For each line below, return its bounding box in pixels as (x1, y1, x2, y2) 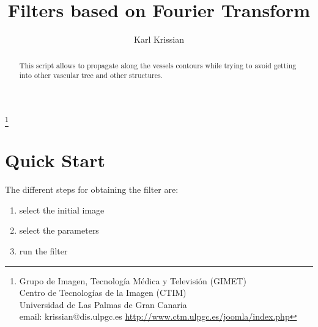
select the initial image (19, 203, 105, 216)
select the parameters (19, 224, 99, 237)
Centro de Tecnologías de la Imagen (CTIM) (19, 286, 187, 299)
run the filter (19, 245, 68, 257)
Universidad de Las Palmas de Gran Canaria (19, 298, 187, 311)
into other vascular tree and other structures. (19, 70, 163, 81)
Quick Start (5, 148, 105, 173)
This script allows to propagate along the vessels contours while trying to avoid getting (19, 60, 297, 70)
